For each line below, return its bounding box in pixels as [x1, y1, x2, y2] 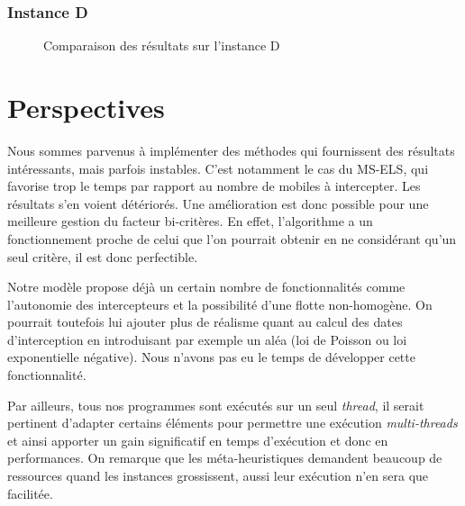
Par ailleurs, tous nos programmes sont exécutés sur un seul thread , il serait [7, 395, 424, 414]
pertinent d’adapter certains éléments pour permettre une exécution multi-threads [7, 413, 458, 432]
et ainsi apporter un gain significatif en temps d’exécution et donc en [7, 430, 388, 449]
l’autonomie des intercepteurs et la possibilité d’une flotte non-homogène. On [7, 294, 433, 313]
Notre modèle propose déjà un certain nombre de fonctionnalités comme [7, 277, 406, 296]
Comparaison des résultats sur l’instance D [43, 36, 280, 55]
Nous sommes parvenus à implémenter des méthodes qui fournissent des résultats [7, 140, 455, 159]
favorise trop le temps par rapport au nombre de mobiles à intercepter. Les [7, 176, 421, 195]
